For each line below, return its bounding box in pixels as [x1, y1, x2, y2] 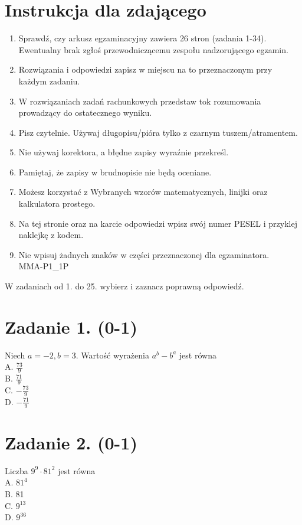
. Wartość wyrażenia [75, 348, 149, 361]
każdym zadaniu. [18, 74, 80, 87]
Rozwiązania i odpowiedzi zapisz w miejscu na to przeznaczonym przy [18, 63, 273, 76]
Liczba [5, 464, 28, 477]
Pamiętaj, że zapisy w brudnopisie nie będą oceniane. [18, 165, 212, 178]
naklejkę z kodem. [18, 229, 84, 241]
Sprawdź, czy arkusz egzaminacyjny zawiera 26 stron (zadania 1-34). [18, 32, 267, 44]
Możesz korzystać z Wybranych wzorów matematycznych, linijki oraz [18, 185, 268, 198]
